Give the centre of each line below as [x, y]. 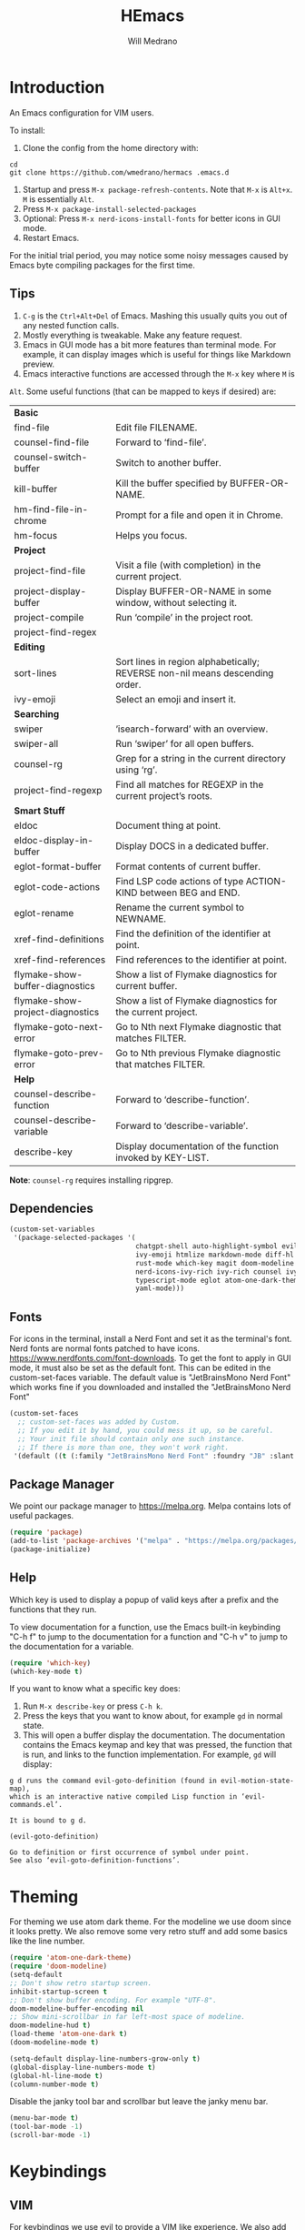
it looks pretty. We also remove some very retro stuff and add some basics [148, 1932]
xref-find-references [60, 959]
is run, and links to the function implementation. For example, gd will [149, 1755]
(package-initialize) [50, 1549]
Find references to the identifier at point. [201, 959]
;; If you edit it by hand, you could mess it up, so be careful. [146, 1430]
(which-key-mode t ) [46, 1671]
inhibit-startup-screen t [58, 1992]
